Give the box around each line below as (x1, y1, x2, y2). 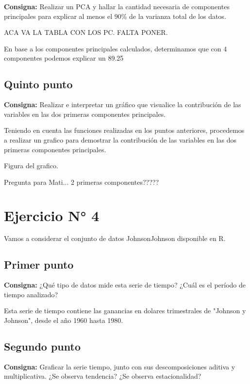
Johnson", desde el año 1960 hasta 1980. (4, 315, 123, 325)
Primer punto (4, 257, 74, 272)
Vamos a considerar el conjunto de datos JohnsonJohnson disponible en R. (4, 233, 226, 243)
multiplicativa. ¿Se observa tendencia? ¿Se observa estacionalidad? (4, 371, 201, 381)
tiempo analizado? (4, 289, 58, 299)
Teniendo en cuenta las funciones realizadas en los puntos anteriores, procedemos (4, 125, 245, 135)
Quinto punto (4, 77, 73, 92)
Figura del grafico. (4, 160, 58, 171)
